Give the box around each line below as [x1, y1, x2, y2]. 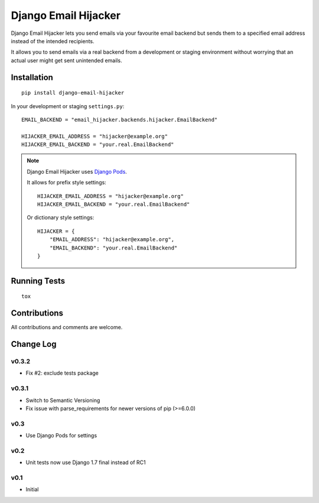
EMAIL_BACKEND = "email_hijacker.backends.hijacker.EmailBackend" [21, 116, 218, 123]
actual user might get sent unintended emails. [11, 57, 122, 64]
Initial [25, 486, 39, 493]
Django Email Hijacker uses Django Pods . [27, 168, 127, 175]
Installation [11, 72, 53, 82]
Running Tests [11, 275, 65, 286]
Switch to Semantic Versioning [25, 397, 100, 404]
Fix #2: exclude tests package [25, 369, 99, 377]
